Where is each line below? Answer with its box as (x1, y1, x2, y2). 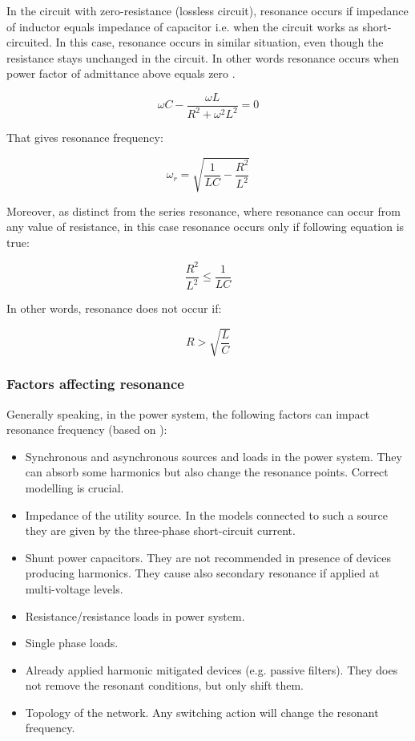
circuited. (6, 34, 52, 51)
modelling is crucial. (25, 479, 124, 496)
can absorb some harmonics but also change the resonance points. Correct (25, 464, 389, 480)
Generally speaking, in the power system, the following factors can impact (6, 405, 370, 422)
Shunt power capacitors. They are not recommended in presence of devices (25, 549, 391, 565)
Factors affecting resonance (6, 374, 184, 394)
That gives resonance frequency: (6, 129, 163, 146)
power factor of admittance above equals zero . (6, 65, 236, 82)
